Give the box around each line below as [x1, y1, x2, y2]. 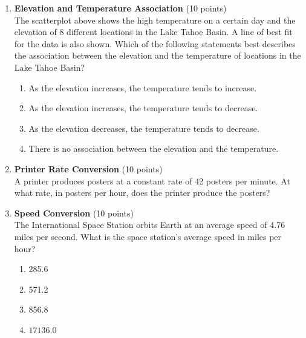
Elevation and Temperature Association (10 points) [14, 2, 227, 14]
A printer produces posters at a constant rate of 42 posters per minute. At [14, 174, 290, 187]
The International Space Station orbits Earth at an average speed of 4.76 [14, 218, 285, 231]
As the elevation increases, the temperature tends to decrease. [28, 102, 258, 114]
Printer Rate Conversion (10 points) [14, 162, 163, 175]
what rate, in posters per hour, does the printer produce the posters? [14, 186, 270, 199]
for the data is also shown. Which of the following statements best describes [14, 37, 296, 50]
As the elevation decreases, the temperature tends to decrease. [28, 122, 259, 134]
